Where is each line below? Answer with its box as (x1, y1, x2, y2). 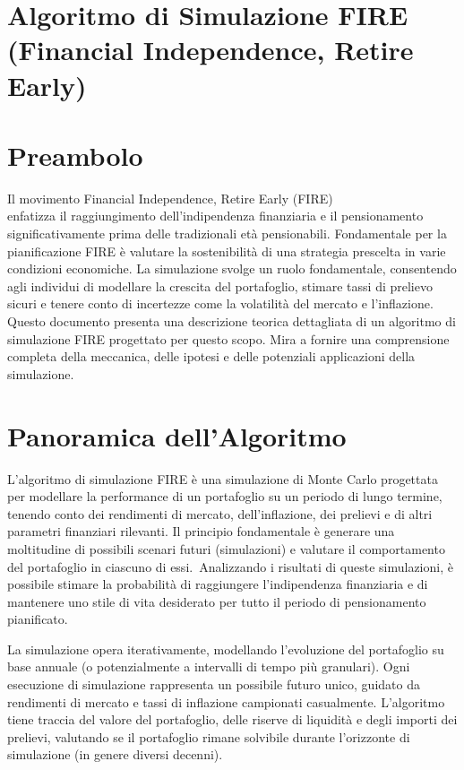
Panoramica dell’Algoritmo (7, 417, 347, 454)
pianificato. (7, 610, 68, 628)
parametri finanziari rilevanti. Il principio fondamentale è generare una (7, 522, 395, 541)
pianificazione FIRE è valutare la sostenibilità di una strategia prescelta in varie (7, 241, 446, 260)
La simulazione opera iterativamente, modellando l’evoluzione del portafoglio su (7, 639, 444, 658)
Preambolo (7, 136, 143, 173)
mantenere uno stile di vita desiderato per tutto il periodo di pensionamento (7, 592, 426, 610)
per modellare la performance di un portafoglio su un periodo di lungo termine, (7, 487, 443, 506)
